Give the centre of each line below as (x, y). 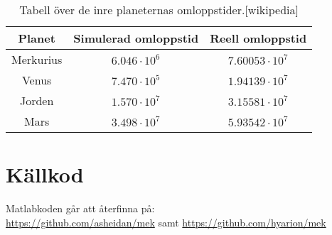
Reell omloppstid (258, 38)
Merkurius (37, 59)
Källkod (45, 174)
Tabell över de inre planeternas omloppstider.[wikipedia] (159, 10)
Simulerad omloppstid (136, 38)
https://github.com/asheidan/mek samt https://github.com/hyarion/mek (166, 222)
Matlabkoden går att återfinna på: (80, 208)
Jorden (37, 100)
